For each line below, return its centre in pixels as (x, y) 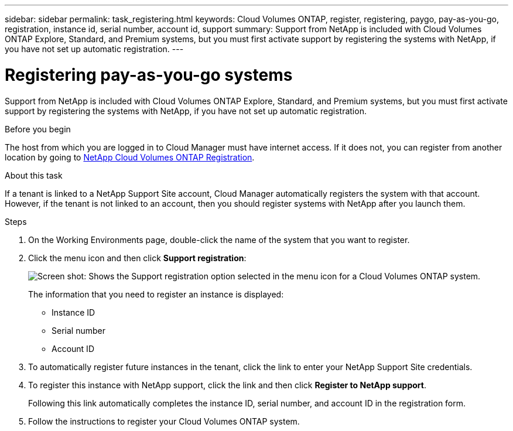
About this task (34, 175)
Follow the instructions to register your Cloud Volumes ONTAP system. (164, 421)
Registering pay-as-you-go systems (149, 75)
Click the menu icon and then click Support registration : (137, 258)
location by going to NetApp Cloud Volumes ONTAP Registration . (130, 157)
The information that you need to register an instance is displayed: (156, 294)
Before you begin (38, 129)
